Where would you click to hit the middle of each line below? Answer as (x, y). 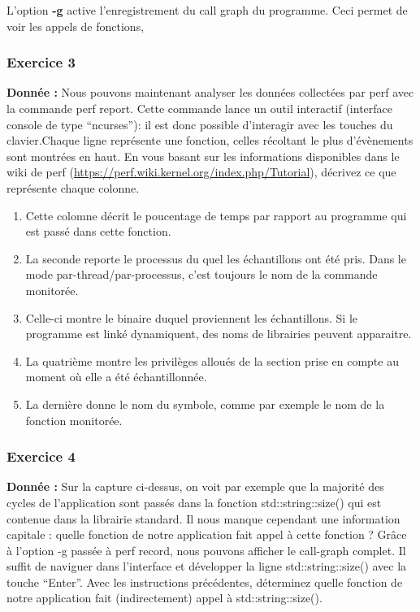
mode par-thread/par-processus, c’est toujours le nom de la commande (201, 274)
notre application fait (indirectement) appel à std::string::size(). (165, 598)
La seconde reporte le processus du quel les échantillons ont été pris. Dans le (216, 258)
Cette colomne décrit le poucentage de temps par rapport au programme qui (216, 215)
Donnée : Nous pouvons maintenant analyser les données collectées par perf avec (210, 92)
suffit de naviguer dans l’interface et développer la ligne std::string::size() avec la (207, 566)
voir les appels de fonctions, (76, 26)
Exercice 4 (41, 456)
